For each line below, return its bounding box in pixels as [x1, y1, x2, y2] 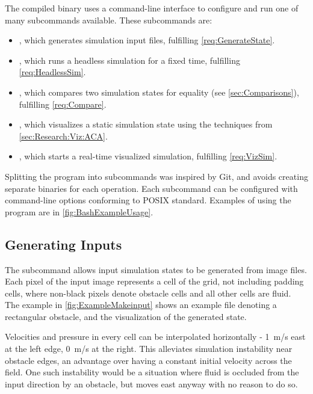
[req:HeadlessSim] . [19, 66, 86, 78]
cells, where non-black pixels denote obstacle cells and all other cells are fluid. [5, 286, 291, 299]
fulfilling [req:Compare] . [19, 97, 107, 110]
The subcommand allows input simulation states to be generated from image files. [5, 263, 307, 275]
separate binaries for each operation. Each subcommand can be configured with [5, 182, 298, 194]
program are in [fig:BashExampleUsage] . [5, 205, 153, 218]
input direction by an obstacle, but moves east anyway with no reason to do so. [5, 377, 298, 390]
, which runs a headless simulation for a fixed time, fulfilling [19, 54, 240, 66]
